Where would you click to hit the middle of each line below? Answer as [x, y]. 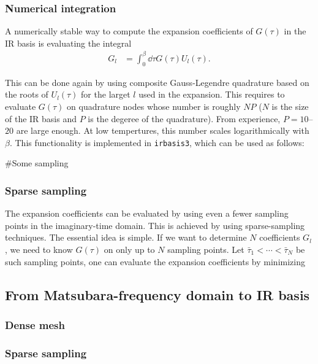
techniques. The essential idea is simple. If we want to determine [126, 237]
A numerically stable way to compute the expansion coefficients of [129, 31]
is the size [290, 106]
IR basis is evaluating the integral [68, 43]
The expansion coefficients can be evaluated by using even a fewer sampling [147, 213]
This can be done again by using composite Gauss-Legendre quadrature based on [157, 82]
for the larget [106, 94]
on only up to [129, 249]
